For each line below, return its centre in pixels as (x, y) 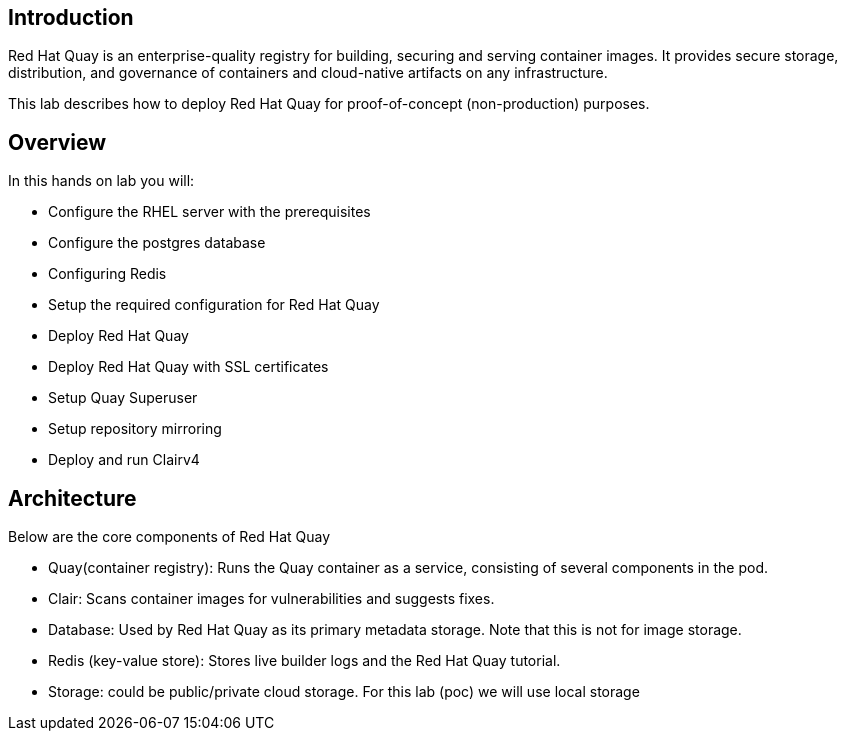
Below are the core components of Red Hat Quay (169, 537)
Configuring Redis (107, 274)
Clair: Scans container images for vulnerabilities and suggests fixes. (271, 599)
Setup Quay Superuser (123, 398)
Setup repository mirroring (135, 429)
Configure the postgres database (157, 243)
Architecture (72, 498)
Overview (57, 142)
